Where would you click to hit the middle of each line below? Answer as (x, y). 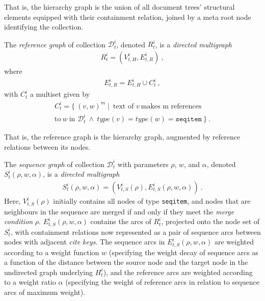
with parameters (143, 164)
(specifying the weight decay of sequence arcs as (183, 252)
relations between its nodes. (47, 146)
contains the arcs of (121, 221)
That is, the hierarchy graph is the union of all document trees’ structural (120, 7)
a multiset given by (60, 94)
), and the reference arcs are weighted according (178, 272)
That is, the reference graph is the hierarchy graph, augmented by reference (122, 137)
